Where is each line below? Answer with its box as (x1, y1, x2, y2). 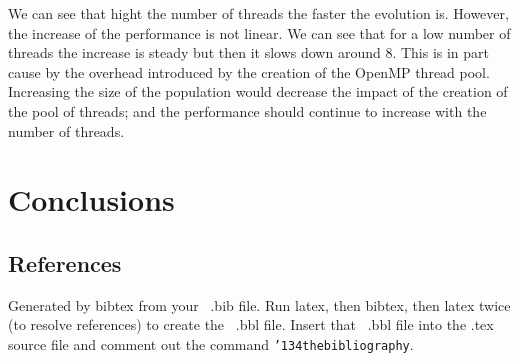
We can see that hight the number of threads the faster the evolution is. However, (8, 3, 509, 23)
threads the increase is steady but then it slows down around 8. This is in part (8, 42, 490, 63)
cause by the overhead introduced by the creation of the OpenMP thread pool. (8, 61, 490, 82)
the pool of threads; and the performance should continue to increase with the (8, 100, 487, 121)
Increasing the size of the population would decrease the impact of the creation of (8, 81, 508, 102)
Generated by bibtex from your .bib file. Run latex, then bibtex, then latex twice (8, 294, 511, 315)
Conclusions (8, 179, 175, 220)
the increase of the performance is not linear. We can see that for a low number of (8, 22, 511, 43)
